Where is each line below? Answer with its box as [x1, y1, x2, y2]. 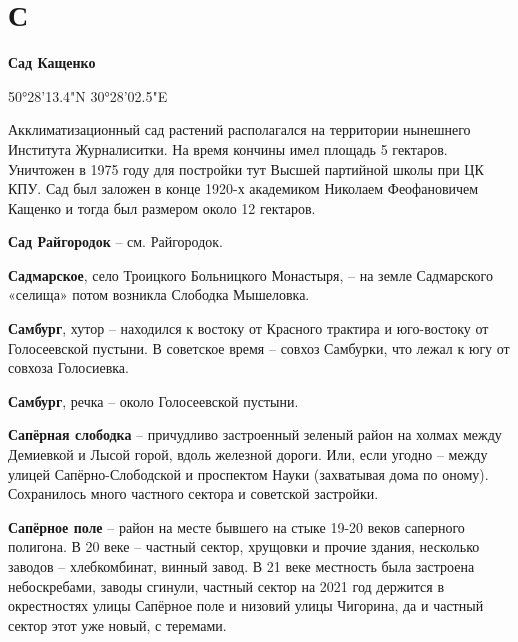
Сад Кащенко [8, 52, 96, 73]
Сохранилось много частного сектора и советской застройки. [8, 483, 379, 504]
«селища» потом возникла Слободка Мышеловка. [8, 284, 310, 305]
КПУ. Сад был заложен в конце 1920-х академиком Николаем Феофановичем [8, 178, 479, 199]
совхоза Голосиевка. [8, 357, 129, 378]
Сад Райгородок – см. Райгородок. [8, 231, 223, 252]
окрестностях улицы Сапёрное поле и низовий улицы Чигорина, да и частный [8, 595, 484, 616]
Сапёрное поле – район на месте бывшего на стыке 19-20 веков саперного [8, 516, 465, 537]
